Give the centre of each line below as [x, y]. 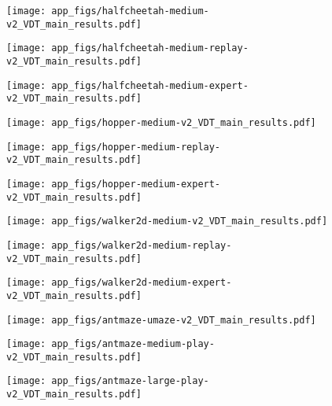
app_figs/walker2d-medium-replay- [142, 245]
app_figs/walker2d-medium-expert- [142, 283]
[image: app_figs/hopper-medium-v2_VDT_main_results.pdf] [161, 122]
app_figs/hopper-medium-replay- [136, 147]
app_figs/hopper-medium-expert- [136, 184]
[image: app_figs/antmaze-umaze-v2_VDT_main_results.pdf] [161, 320]
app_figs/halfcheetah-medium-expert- [150, 85]
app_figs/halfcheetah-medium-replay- [150, 48]
